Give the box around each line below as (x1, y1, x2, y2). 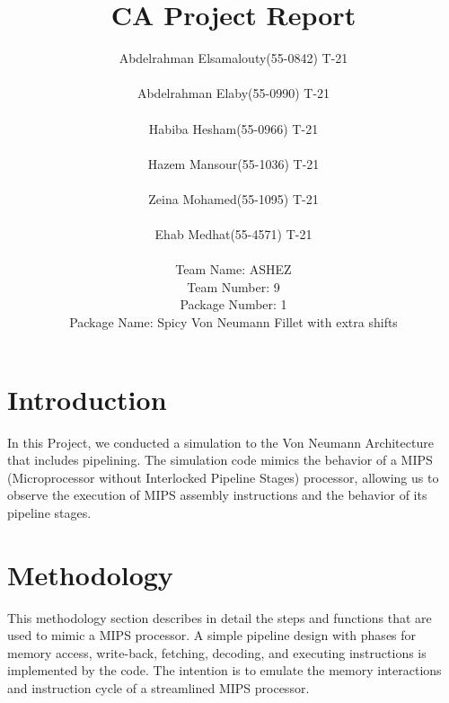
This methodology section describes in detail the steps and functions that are (7, 608, 432, 627)
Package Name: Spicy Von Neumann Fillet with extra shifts (69, 313, 398, 332)
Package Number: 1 (180, 295, 287, 314)
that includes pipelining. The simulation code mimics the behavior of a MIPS (7, 450, 433, 469)
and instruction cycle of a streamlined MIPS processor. (7, 679, 310, 698)
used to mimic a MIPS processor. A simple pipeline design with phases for (7, 626, 417, 645)
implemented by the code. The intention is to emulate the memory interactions (7, 661, 442, 680)
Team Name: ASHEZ (175, 260, 292, 279)
